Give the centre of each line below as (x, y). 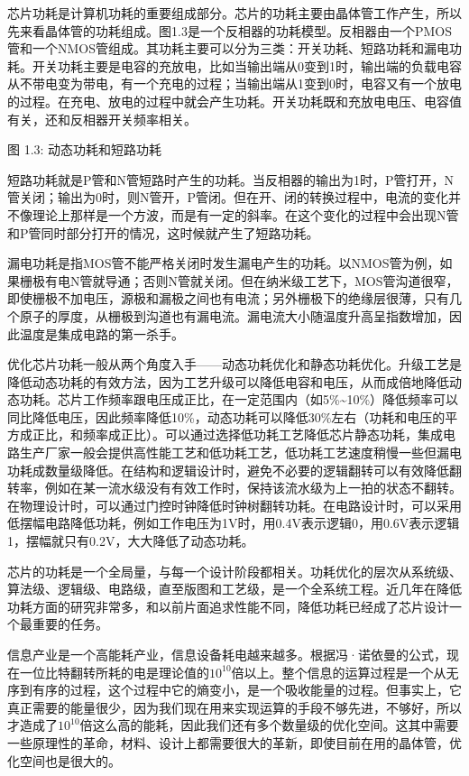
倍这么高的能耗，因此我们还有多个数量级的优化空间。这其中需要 (269, 725)
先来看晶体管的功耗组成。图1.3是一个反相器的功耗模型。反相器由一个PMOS (230, 30)
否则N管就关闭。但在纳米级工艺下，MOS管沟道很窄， (301, 280)
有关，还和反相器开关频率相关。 (102, 119)
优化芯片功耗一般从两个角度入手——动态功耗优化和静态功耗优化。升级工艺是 (234, 364)
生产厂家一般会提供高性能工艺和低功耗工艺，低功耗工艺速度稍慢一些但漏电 (240, 453)
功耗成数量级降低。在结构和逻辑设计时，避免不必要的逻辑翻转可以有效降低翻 (234, 470)
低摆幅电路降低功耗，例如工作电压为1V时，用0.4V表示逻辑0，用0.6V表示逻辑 (234, 523)
